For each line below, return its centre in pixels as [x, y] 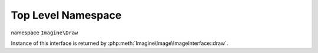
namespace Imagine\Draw [44, 33]
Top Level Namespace [66, 15]
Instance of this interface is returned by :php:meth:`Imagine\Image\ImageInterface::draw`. [120, 43]
